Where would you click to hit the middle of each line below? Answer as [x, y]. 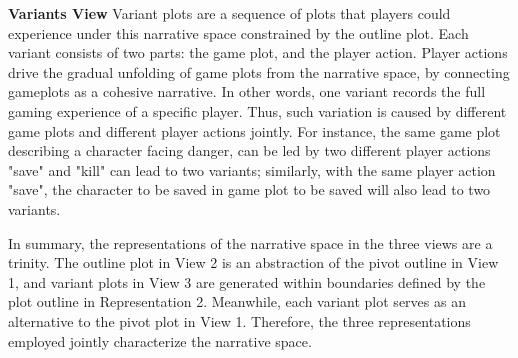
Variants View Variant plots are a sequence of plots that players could [229, 13]
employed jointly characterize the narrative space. [160, 340]
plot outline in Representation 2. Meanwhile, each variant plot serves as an [237, 301]
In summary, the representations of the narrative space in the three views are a [250, 242]
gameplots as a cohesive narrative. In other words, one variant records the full [247, 91]
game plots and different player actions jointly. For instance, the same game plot [254, 130]
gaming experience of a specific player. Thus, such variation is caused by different [257, 110]
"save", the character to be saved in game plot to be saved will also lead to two [249, 189]
